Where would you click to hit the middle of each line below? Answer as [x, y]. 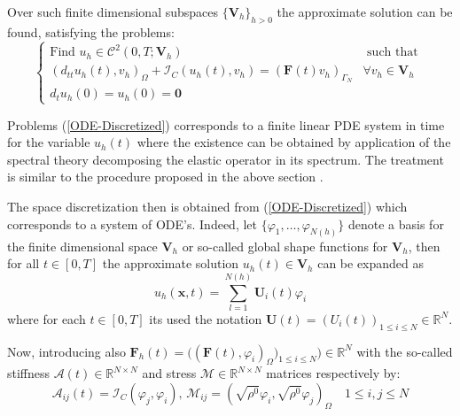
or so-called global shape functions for [285, 246]
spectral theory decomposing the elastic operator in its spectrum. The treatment [226, 159]
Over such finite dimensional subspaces [113, 12]
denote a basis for [396, 223]
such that [393, 53]
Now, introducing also [66, 351]
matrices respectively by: [333, 373]
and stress [169, 373]
